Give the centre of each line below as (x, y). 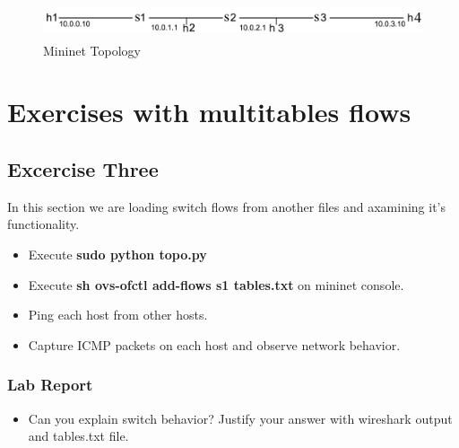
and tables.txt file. (78, 436)
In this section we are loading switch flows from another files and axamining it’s (227, 206)
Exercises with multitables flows (209, 112)
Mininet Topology (92, 50)
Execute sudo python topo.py (117, 254)
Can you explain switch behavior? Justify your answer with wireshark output (240, 418)
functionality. (43, 224)
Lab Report (50, 385)
